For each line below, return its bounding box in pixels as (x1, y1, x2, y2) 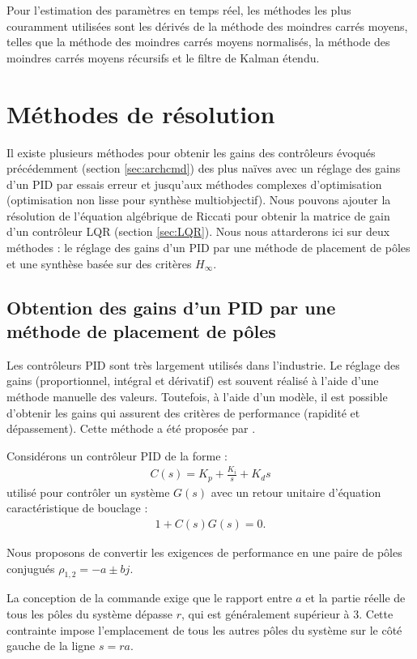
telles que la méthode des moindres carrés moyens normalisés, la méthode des (6, 33, 390, 50)
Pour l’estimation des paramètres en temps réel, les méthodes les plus (6, 2, 351, 18)
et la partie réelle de (305, 589, 406, 606)
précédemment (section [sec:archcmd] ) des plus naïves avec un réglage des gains (6, 160, 401, 177)
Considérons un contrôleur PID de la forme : (6, 447, 228, 464)
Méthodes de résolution (6, 96, 275, 130)
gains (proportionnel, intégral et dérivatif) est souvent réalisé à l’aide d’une (6, 372, 379, 389)
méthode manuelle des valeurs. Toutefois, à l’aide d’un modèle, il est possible (6, 388, 388, 405)
